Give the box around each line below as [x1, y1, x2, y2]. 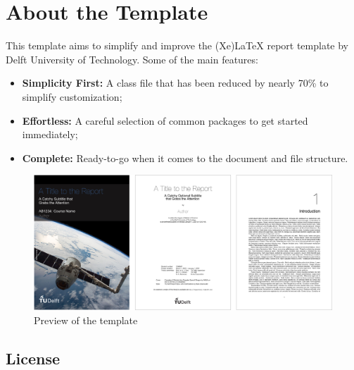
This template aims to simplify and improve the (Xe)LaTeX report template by [6, 38, 349, 53]
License [6, 347, 61, 369]
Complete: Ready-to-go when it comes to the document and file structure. [22, 150, 348, 165]
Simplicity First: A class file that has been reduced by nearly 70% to [22, 75, 329, 90]
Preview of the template [34, 312, 138, 327]
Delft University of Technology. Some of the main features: [6, 51, 258, 66]
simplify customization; [22, 89, 122, 104]
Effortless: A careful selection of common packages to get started [22, 113, 308, 128]
